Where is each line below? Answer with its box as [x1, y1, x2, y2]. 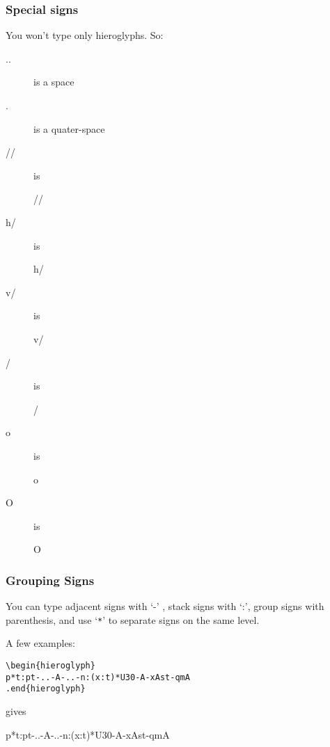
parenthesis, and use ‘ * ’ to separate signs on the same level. [6, 612, 260, 627]
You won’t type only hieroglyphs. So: [6, 28, 164, 42]
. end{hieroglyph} [6, 684, 86, 694]
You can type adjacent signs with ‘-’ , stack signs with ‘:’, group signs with [6, 599, 324, 613]
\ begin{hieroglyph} [6, 660, 95, 670]
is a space [33, 74, 74, 89]
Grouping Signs [6, 571, 95, 588]
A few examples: [6, 636, 76, 650]
